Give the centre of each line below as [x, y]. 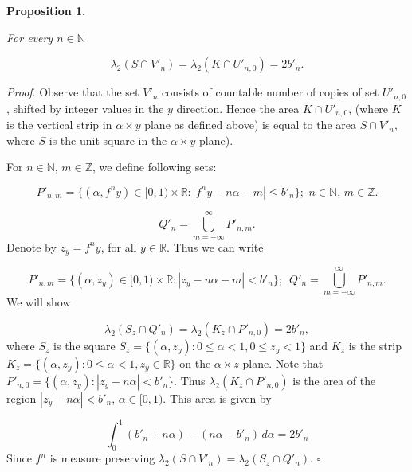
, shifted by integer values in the [85, 108]
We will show [39, 302]
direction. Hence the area [238, 108]
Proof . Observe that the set [73, 92]
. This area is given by [217, 398]
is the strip [375, 345]
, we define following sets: [155, 167]
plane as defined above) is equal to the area [250, 125]
